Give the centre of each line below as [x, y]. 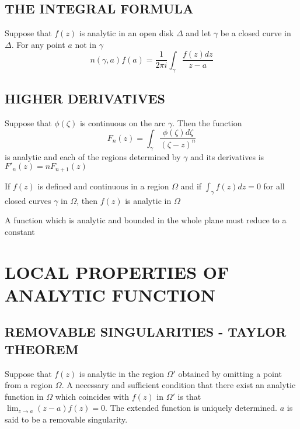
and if [191, 186]
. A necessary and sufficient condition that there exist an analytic [179, 385]
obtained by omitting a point [230, 373]
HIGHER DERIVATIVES [85, 98]
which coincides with [92, 396]
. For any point [38, 44]
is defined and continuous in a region [103, 186]
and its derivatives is [227, 156]
